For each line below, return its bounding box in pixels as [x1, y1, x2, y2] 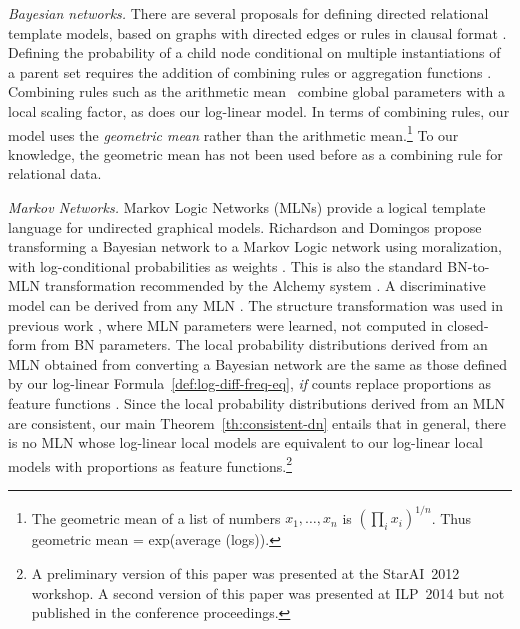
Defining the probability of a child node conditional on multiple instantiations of [8, 42, 501, 63]
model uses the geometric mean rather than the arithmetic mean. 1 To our [8, 121, 459, 145]
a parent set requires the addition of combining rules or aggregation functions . [8, 61, 492, 82]
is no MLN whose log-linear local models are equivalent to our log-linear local [8, 432, 484, 453]
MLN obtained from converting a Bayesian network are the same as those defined [8, 353, 507, 374]
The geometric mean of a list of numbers [31, 507, 281, 528]
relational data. [8, 163, 102, 184]
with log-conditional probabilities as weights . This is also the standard [8, 255, 443, 276]
